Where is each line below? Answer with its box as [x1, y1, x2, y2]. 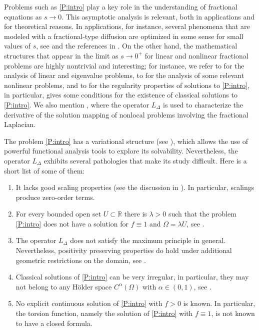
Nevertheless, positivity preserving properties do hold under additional [15, 245, 232, 255]
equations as [4, 11, 42, 21]
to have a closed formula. [15, 317, 92, 328]
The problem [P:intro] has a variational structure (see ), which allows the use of [4, 135, 248, 146]
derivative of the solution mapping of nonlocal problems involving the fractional [4, 109, 248, 119]
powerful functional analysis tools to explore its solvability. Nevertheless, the [4, 145, 238, 156]
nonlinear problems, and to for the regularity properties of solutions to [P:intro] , [4, 79, 249, 90]
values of [4, 40, 30, 51]
